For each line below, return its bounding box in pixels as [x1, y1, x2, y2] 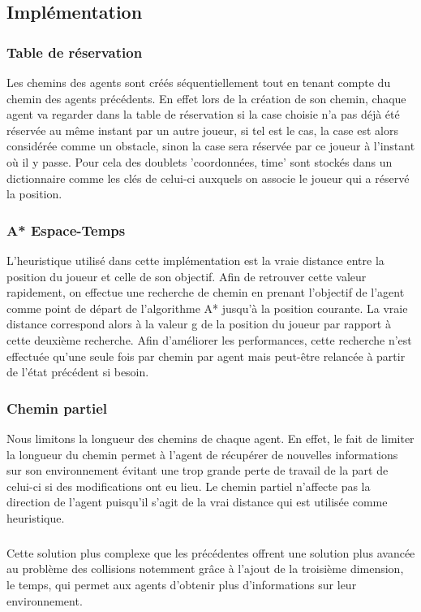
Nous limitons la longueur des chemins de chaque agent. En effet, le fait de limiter [6, 429, 415, 446]
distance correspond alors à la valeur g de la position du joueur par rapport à [6, 315, 391, 332]
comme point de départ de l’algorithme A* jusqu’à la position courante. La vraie [6, 299, 408, 316]
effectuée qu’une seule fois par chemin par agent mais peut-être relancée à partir [6, 347, 406, 364]
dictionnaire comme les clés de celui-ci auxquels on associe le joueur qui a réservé [6, 169, 410, 186]
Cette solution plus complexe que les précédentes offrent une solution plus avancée [6, 544, 415, 561]
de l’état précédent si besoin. [6, 363, 149, 380]
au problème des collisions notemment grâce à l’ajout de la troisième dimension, [6, 560, 404, 577]
